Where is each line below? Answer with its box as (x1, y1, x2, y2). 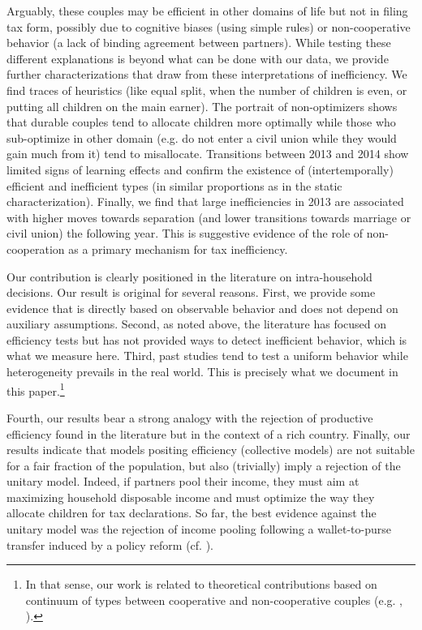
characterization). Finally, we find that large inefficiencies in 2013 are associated (6, 193, 404, 210)
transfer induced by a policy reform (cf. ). (6, 536, 213, 553)
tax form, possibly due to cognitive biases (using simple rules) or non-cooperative (6, 18, 411, 35)
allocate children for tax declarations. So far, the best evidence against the (6, 504, 377, 521)
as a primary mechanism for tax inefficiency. (68, 240, 288, 257)
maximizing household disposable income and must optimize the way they (6, 488, 375, 505)
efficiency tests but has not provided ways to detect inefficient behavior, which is (6, 331, 407, 348)
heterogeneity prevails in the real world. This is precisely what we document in (6, 363, 398, 380)
